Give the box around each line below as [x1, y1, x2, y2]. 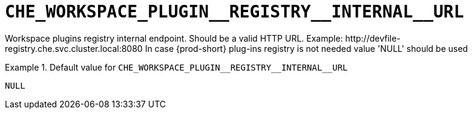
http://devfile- [345, 33, 401, 43]
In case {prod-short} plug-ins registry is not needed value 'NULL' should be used [145, 43, 468, 54]
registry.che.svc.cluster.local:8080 [5, 43, 143, 54]
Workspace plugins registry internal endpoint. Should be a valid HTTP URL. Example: [5, 33, 343, 43]
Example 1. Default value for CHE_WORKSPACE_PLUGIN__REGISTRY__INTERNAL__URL [5, 62, 348, 72]
